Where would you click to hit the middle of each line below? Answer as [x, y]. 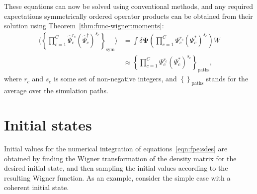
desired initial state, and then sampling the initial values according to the [116, 168]
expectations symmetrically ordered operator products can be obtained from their [128, 16]
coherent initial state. [37, 187]
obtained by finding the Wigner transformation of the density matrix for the [120, 158]
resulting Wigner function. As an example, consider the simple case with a [117, 177]
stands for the [227, 79]
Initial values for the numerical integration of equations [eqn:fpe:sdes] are [116, 148]
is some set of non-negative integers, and [115, 79]
